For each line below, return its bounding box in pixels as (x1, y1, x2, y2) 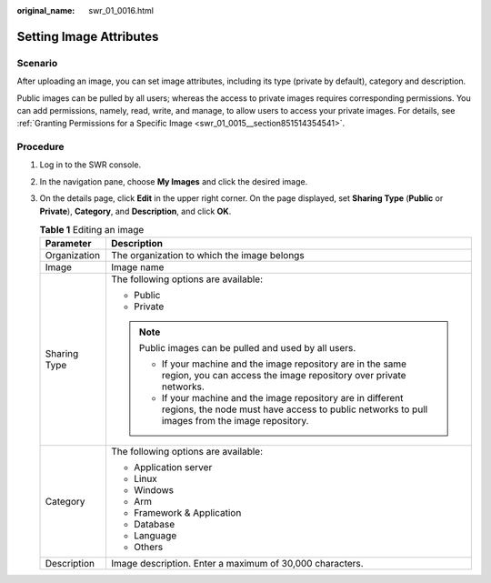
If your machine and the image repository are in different (161, 392, 404, 405)
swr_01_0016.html (88, 5, 155, 15)
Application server (133, 461, 213, 474)
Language (133, 529, 177, 542)
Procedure (16, 141, 65, 154)
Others (133, 541, 164, 554)
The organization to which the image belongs (110, 249, 305, 262)
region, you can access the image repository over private (161, 369, 406, 382)
